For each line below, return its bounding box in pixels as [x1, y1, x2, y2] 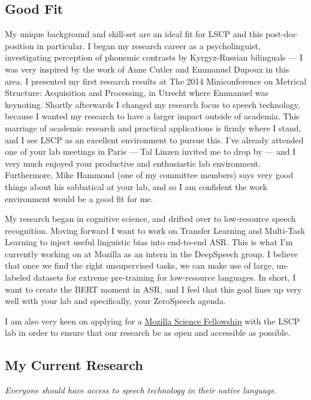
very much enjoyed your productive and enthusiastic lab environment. [5, 157, 261, 169]
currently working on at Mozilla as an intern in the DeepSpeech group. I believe [5, 247, 298, 260]
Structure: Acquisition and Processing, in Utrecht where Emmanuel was [5, 86, 268, 99]
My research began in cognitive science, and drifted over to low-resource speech [5, 212, 296, 225]
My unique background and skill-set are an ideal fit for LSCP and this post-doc [5, 28, 297, 40]
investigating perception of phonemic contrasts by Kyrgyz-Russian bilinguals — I [5, 51, 303, 64]
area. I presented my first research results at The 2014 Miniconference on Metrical [5, 74, 307, 87]
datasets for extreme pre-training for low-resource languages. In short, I [33, 271, 296, 284]
